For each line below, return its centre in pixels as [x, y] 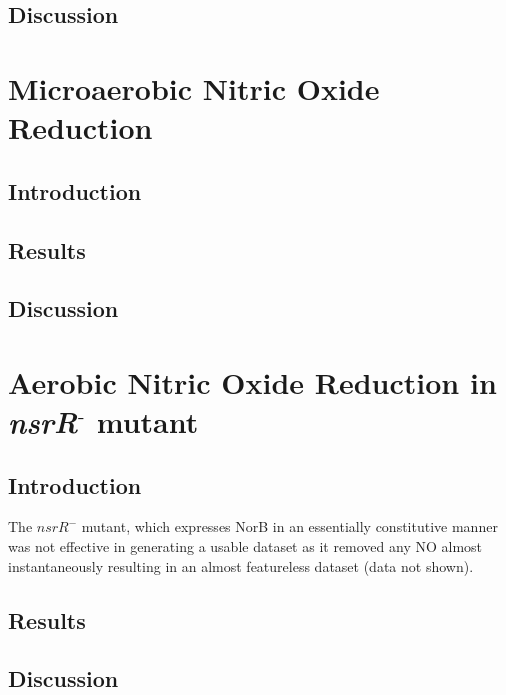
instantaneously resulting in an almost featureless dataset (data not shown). [241, 565]
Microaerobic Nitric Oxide [194, 87]
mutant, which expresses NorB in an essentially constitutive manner [289, 526]
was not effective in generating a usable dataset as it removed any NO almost [245, 546]
